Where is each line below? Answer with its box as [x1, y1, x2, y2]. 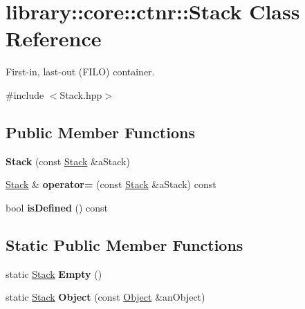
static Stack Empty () [6, 266, 102, 281]
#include [6, 87, 44, 102]
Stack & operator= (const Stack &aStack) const [6, 177, 216, 191]
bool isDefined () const [6, 200, 109, 214]
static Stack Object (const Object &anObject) [6, 290, 205, 304]
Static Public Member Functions [6, 234, 243, 255]
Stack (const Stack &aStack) [6, 153, 130, 168]
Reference [6, 24, 102, 53]
